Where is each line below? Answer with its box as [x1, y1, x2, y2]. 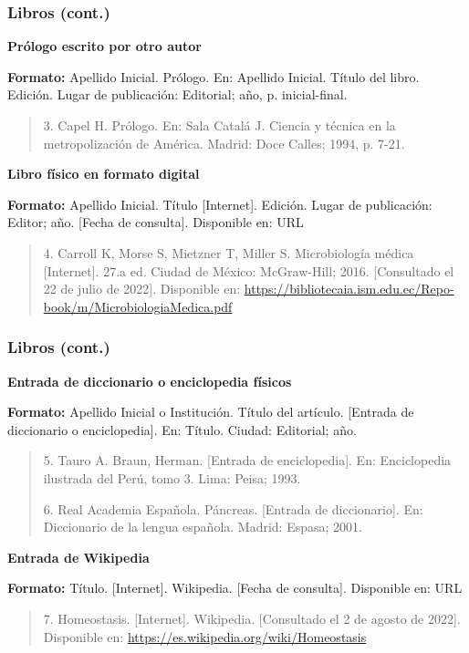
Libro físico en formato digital [7, 164, 200, 183]
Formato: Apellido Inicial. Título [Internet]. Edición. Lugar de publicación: [7, 194, 433, 213]
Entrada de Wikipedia [7, 547, 150, 566]
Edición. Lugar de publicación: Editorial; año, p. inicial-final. [7, 85, 348, 104]
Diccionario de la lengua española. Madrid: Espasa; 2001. [43, 517, 362, 536]
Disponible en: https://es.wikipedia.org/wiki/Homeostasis [43, 627, 367, 646]
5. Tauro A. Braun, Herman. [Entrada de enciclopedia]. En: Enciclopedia [43, 451, 452, 470]
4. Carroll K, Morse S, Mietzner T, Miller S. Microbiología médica [43, 243, 414, 262]
